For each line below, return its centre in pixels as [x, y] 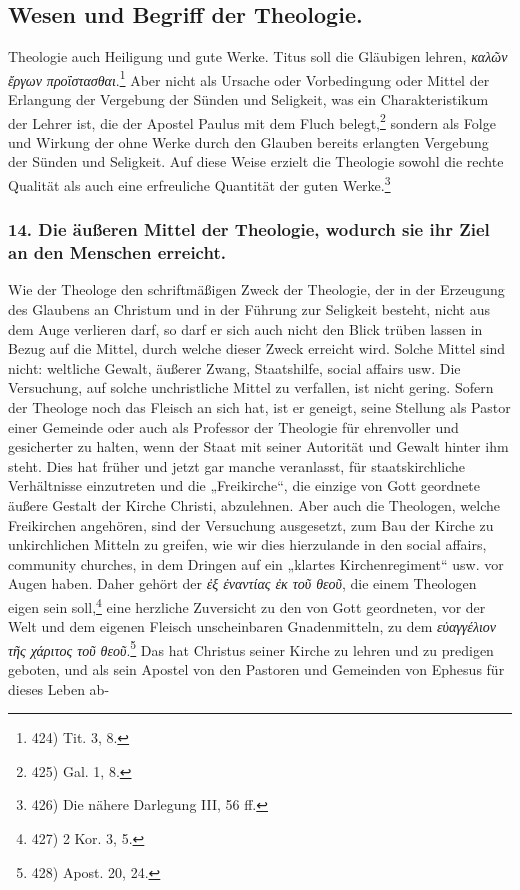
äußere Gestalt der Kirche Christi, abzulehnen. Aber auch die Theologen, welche [254, 505]
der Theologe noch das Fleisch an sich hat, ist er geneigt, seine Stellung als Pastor [259, 407]
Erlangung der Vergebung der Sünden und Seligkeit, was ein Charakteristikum [248, 99]
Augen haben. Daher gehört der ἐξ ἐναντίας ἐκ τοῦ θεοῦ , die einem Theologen [242, 583]
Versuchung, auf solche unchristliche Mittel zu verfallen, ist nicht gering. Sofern [251, 387]
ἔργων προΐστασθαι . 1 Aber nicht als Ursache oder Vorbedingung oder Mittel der [249, 78]
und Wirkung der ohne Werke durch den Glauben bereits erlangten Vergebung [248, 141]
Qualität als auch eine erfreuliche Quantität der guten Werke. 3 [199, 183]
